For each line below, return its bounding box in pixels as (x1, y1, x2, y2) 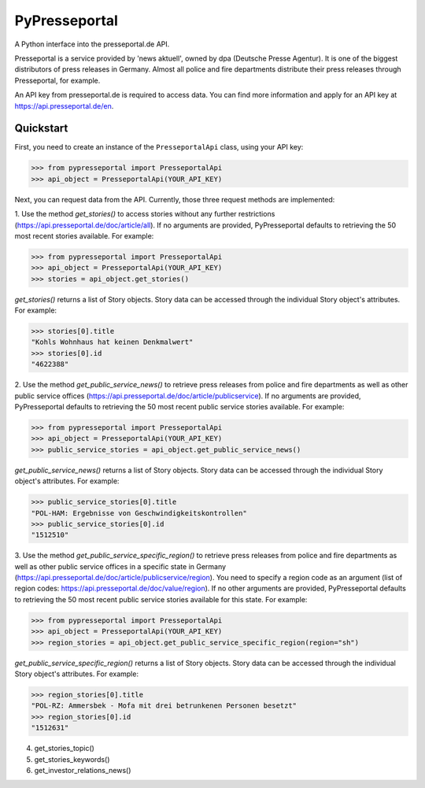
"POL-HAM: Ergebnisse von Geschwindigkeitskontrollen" (31, 509, 247, 517)
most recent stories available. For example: (14, 231, 154, 240)
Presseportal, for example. (14, 76, 101, 85)
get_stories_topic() (34, 744, 94, 753)
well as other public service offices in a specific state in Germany (14, 561, 227, 571)
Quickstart (14, 122, 68, 135)
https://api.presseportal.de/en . (14, 101, 114, 110)
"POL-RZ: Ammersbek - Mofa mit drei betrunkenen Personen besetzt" (31, 701, 297, 710)
